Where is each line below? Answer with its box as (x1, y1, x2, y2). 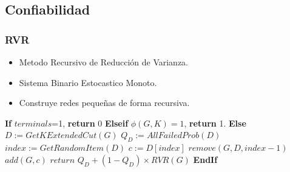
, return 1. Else (184, 116, 246, 129)
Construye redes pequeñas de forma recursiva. (19, 96, 190, 109)
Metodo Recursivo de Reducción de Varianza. (19, 56, 189, 68)
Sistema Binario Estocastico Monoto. (19, 76, 157, 88)
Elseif (104, 116, 129, 129)
